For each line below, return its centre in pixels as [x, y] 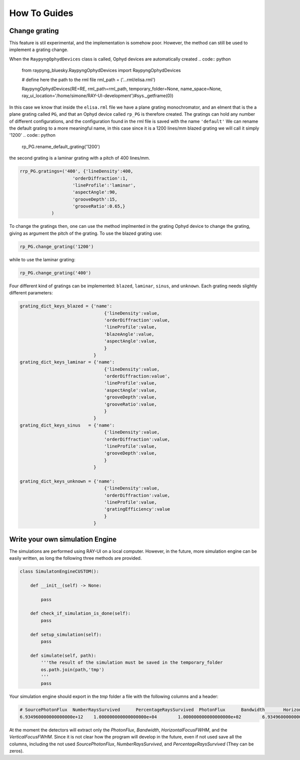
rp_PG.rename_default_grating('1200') [61, 146]
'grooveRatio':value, [130, 404]
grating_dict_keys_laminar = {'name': [67, 362]
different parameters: [31, 293]
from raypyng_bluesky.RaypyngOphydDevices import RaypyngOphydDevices [101, 71]
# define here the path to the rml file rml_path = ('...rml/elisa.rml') [88, 80]
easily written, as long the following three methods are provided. [75, 558]
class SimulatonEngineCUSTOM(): [59, 572]
